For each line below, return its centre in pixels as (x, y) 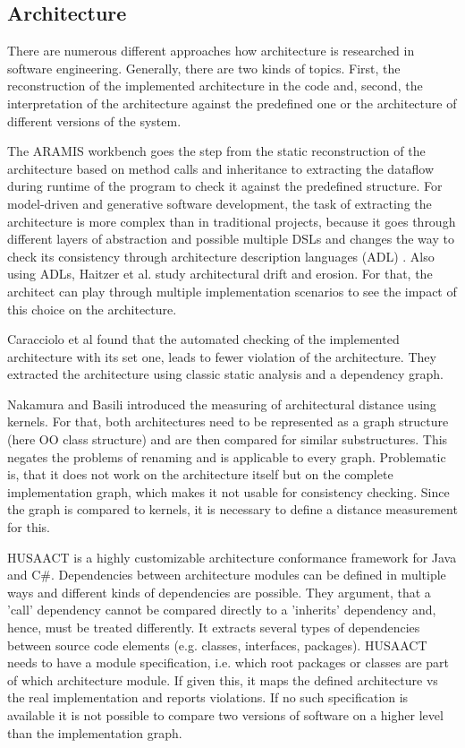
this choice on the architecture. (92, 309)
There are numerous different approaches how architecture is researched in (211, 51)
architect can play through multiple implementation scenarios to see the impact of (232, 291)
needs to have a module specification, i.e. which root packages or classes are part (228, 662)
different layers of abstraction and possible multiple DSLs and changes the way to (231, 239)
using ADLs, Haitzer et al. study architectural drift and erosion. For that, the (220, 274)
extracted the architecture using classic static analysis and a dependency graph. (225, 374)
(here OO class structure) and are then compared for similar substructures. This (228, 439)
